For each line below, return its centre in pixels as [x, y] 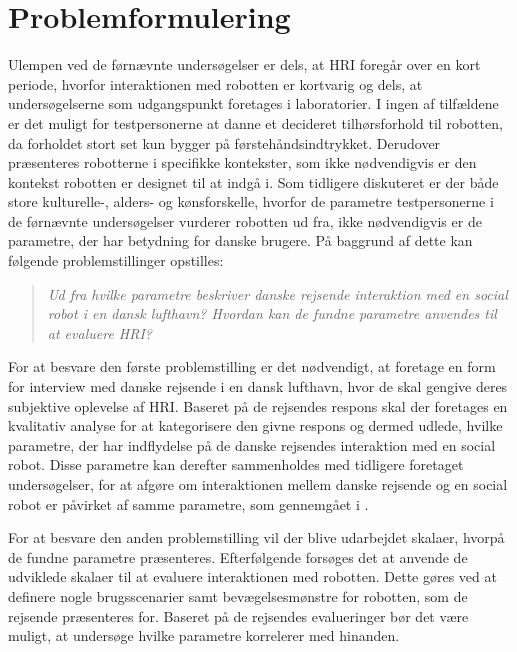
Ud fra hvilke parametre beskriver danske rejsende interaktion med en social [277, 293]
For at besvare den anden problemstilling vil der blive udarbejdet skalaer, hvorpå [256, 537]
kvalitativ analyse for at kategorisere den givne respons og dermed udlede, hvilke [255, 425]
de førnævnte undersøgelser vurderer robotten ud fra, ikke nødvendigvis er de [245, 220]
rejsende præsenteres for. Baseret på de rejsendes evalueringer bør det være [238, 615]
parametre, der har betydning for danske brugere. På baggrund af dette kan [240, 240]
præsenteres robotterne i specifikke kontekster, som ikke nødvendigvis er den [242, 162]
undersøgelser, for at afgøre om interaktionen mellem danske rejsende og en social [258, 484]
